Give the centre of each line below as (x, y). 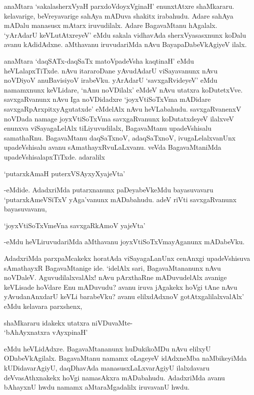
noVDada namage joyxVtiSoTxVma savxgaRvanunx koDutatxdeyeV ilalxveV (119, 118)
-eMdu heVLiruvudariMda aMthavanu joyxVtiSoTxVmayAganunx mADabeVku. (124, 242)
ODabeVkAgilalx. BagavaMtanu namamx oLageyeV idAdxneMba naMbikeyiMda (126, 358)
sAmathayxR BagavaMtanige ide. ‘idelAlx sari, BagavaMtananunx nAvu (113, 267)
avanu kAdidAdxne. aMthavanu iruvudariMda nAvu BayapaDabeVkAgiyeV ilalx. (126, 44)
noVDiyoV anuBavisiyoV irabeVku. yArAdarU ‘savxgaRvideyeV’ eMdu (111, 80)
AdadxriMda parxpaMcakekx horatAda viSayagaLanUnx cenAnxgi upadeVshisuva (127, 258)
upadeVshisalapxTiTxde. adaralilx (55, 156)
